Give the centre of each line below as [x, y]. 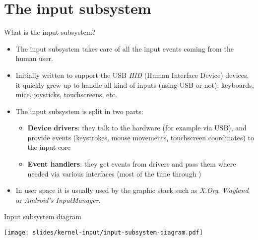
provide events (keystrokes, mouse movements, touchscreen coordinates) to [141, 137]
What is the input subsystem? [50, 32]
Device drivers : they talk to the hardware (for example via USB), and [137, 128]
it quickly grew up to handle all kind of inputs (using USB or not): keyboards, [135, 85]
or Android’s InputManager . [58, 200]
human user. [34, 58]
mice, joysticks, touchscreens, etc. [66, 94]
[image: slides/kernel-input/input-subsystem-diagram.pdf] [103, 233]
